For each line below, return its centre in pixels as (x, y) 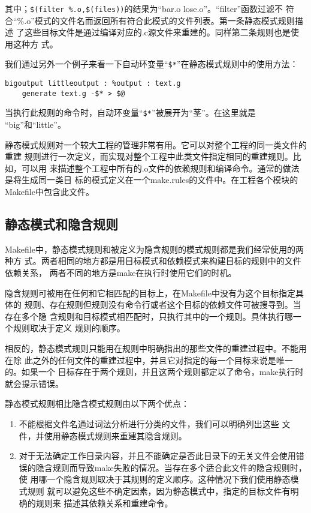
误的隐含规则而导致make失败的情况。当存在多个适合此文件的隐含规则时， (163, 467)
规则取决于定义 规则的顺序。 (69, 328)
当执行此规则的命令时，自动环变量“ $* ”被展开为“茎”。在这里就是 (130, 112)
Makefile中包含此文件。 (49, 192)
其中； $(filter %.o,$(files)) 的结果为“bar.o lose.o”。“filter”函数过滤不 (144, 8)
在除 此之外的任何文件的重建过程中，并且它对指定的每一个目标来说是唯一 (149, 360)
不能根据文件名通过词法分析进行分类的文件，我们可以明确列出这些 (149, 423)
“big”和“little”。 (35, 124)
